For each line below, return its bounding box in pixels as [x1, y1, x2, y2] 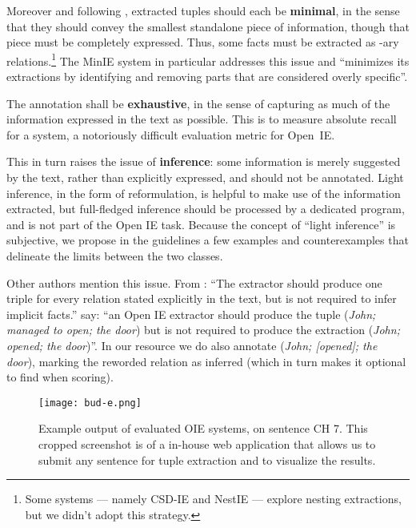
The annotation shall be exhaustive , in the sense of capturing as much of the [6, 95, 390, 111]
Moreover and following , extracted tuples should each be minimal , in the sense [6, 2, 400, 18]
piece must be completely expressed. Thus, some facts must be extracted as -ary [6, 34, 399, 50]
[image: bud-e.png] [38, 397, 142, 409]
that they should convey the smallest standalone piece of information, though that [6, 18, 410, 34]
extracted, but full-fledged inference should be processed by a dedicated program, [6, 200, 405, 217]
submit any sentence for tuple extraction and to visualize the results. [38, 451, 376, 468]
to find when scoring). [6, 369, 114, 385]
